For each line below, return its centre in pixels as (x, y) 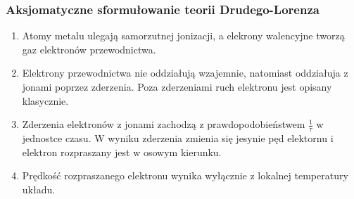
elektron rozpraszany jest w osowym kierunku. (122, 152)
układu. (39, 189)
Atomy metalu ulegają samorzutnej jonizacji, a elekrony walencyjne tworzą (183, 36)
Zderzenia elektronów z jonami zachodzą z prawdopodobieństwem (164, 124)
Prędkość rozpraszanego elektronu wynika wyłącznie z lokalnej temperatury (185, 175)
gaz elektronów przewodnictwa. (89, 49)
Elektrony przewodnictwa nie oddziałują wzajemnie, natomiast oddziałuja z (185, 73)
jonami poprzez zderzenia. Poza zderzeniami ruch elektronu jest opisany (177, 86)
